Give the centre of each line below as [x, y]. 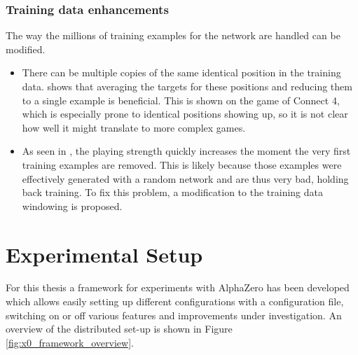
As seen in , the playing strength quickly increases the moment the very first [186, 151]
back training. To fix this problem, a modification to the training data [172, 192]
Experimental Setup [104, 254]
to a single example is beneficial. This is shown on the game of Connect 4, [181, 100]
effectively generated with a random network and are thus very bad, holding [185, 178]
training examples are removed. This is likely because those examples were [182, 164]
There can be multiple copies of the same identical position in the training [181, 72]
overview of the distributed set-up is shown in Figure [119, 329]
